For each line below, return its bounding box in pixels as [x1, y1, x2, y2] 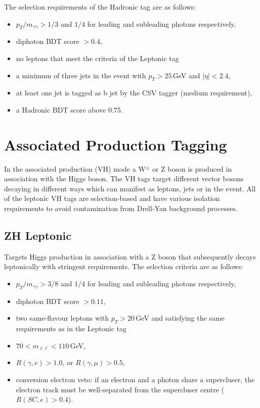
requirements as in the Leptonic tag [16, 323, 126, 334]
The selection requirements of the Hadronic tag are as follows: [4, 2, 196, 12]
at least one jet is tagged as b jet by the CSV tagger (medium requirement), [16, 87, 252, 98]
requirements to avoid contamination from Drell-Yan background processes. [4, 203, 238, 214]
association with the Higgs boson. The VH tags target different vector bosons [4, 173, 244, 184]
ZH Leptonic [4, 228, 72, 243]
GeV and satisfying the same [136, 313, 225, 323]
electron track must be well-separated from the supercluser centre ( [16, 384, 224, 394]
